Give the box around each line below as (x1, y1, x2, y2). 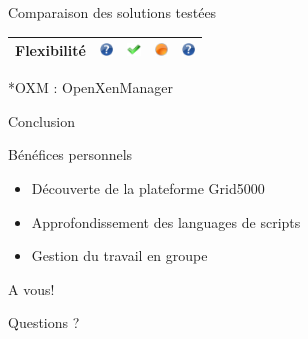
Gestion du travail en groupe (31, 245, 208, 266)
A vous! (8, 278, 55, 299)
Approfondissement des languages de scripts (31, 211, 301, 232)
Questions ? (8, 312, 80, 333)
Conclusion (8, 110, 75, 131)
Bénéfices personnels (8, 144, 133, 165)
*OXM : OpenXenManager (8, 77, 173, 98)
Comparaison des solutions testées (8, 2, 217, 22)
